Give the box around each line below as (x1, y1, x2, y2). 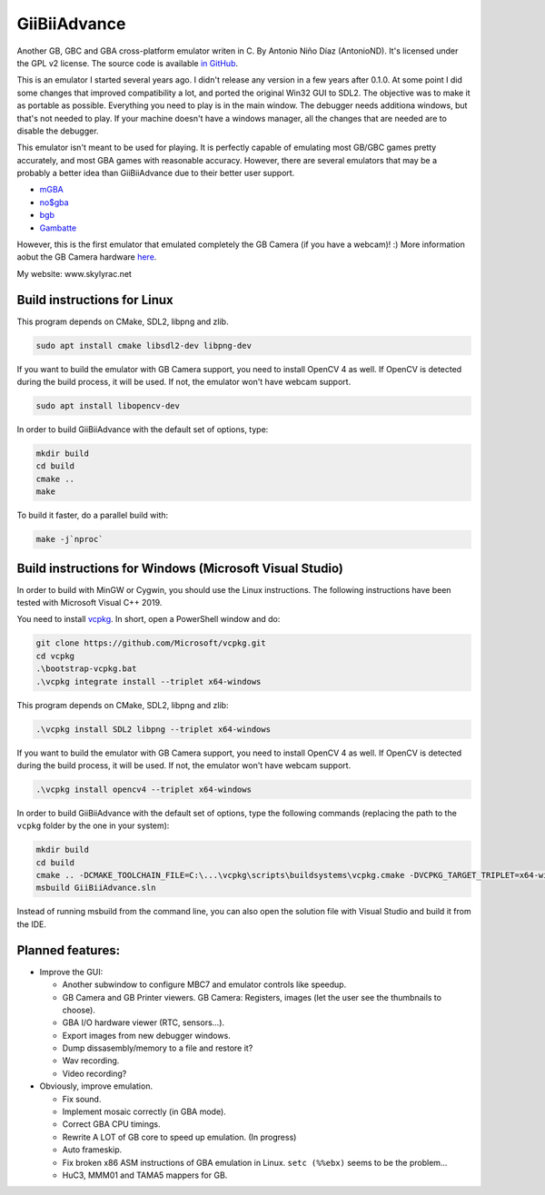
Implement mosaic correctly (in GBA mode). (62, 1106, 226, 1117)
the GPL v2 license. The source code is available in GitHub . (16, 57, 239, 68)
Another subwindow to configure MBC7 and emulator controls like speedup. (62, 979, 347, 990)
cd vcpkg (35, 650, 75, 661)
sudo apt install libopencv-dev (35, 400, 181, 411)
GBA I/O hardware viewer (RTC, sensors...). (62, 1017, 225, 1028)
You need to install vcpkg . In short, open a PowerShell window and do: (16, 614, 281, 625)
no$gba (39, 196, 69, 208)
